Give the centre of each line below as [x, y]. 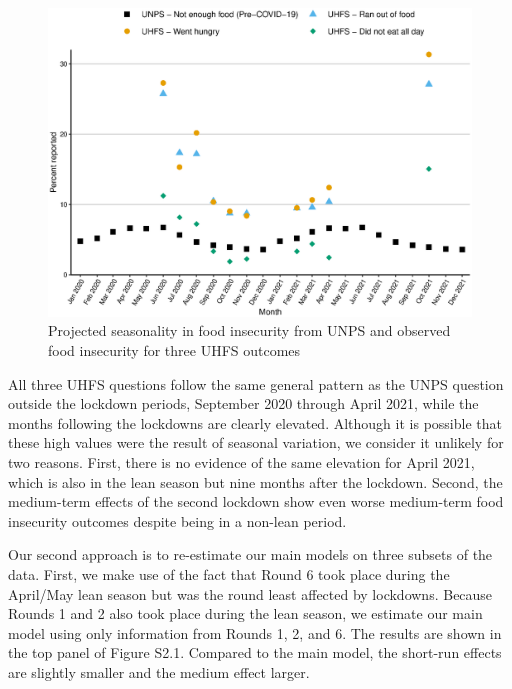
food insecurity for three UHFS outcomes [174, 350]
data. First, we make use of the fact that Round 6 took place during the [229, 574]
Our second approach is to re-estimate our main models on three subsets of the [250, 554]
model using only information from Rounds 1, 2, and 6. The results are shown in [255, 632]
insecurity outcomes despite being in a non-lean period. [177, 520]
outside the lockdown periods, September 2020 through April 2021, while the [243, 403]
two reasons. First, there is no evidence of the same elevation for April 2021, [241, 462]
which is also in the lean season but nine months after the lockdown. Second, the [255, 481]
